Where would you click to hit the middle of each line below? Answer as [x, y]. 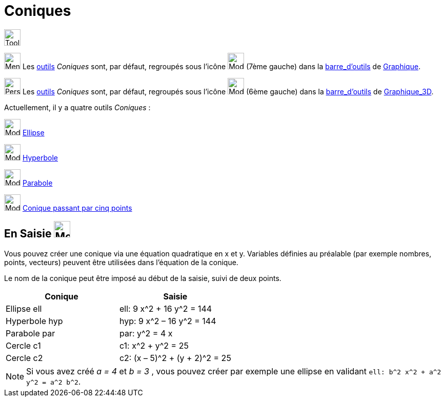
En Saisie [28, 234]
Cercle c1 [23, 345]
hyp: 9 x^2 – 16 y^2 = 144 [168, 321]
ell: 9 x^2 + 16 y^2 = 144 [166, 308]
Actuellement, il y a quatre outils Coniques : [77, 107]
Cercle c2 [24, 358]
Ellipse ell [24, 308]
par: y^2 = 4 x [146, 333]
